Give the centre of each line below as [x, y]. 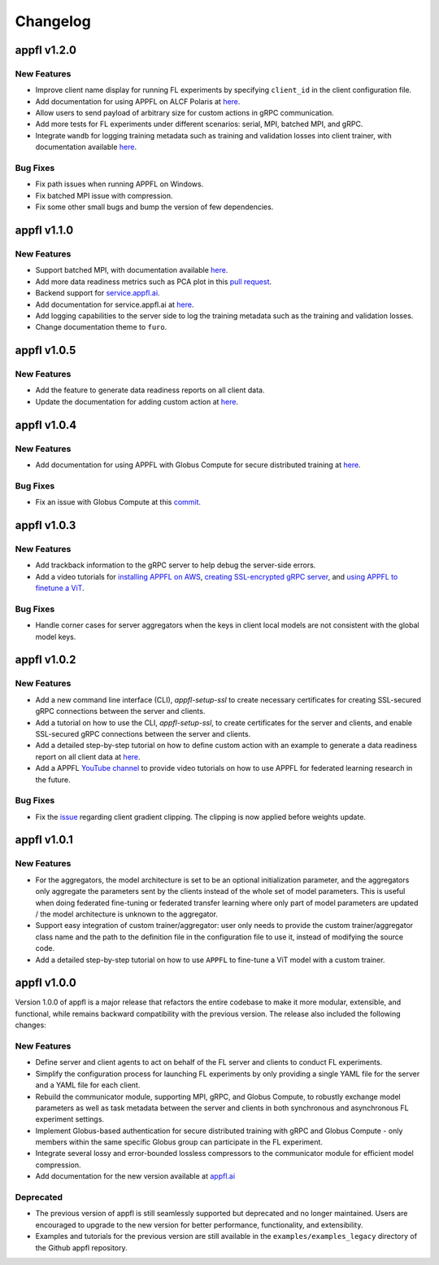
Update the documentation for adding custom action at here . [137, 401]
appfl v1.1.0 [44, 230]
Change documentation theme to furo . [101, 327]
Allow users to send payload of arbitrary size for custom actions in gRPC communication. [185, 113]
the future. [53, 779]
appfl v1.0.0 [46, 983]
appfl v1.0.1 [44, 840]
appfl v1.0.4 [46, 425]
